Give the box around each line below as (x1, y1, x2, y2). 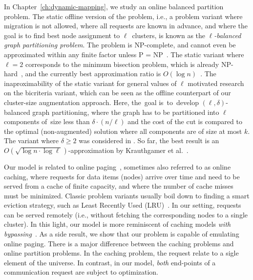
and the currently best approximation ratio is (25, 68, 161, 79)
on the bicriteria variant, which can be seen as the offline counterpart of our (4, 87, 231, 98)
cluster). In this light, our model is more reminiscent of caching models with (4, 219, 231, 229)
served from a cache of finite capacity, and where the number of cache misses (4, 181, 233, 191)
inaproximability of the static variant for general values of (4, 78, 177, 88)
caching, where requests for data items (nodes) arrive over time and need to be (4, 171, 240, 181)
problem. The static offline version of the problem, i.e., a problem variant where (4, 11, 243, 21)
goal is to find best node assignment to (4, 30, 120, 40)
